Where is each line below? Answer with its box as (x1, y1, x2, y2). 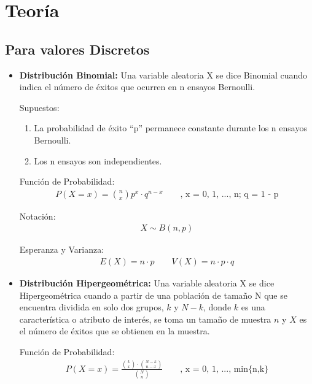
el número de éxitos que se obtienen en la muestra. (19, 324, 210, 337)
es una (241, 301, 265, 313)
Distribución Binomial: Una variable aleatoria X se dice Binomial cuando (19, 68, 308, 81)
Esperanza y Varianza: (19, 243, 104, 256)
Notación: (19, 209, 56, 222)
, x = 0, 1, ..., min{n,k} (180, 364, 269, 374)
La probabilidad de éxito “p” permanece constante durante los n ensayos (34, 121, 307, 134)
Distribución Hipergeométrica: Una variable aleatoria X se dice (19, 277, 275, 290)
